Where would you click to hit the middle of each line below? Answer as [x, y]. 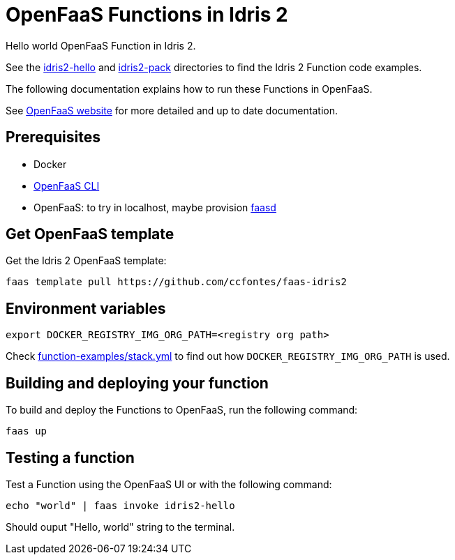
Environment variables [86, 308]
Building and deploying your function [137, 383]
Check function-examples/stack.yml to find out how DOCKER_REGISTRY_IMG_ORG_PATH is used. [228, 356]
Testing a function [70, 457]
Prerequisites [53, 137]
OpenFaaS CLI [67, 186]
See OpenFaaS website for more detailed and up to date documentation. [172, 110]
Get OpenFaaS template [90, 234]
